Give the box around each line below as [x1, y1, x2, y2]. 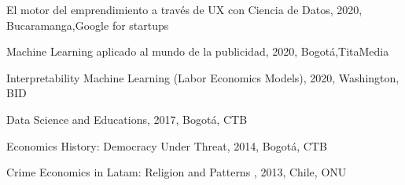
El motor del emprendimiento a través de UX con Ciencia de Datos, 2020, [6, 2, 363, 17]
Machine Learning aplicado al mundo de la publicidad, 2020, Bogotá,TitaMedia [6, 43, 389, 60]
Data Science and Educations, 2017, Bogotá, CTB [6, 111, 248, 127]
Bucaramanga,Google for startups [6, 16, 169, 33]
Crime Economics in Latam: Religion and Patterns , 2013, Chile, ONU [6, 164, 347, 180]
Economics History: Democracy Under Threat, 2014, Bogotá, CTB [6, 137, 327, 154]
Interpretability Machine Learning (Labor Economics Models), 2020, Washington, [6, 69, 399, 85]
